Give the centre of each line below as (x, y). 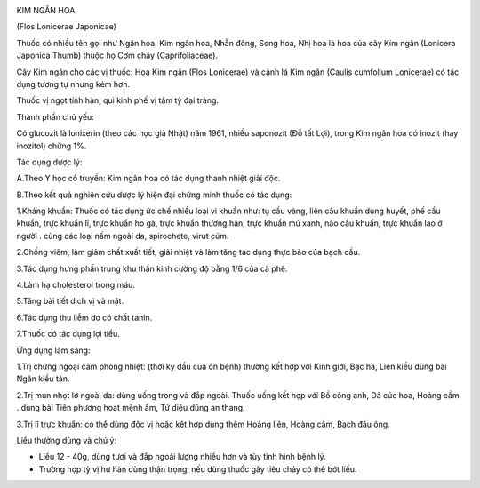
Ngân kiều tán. (43, 379)
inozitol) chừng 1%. (52, 146)
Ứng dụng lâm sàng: (53, 350)
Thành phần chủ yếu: (56, 116)
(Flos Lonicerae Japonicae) (67, 27)
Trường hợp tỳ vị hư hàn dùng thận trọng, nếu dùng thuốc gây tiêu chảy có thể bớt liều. (198, 469)
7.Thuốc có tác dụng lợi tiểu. (68, 334)
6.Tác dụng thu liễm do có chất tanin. (84, 317)
